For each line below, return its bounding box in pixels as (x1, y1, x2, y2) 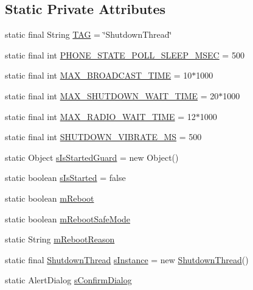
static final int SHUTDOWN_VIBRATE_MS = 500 (5, 130, 202, 143)
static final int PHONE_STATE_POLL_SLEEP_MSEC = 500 (5, 48, 244, 61)
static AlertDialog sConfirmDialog (5, 274, 132, 286)
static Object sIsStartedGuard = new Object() (5, 150, 179, 163)
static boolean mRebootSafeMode (5, 212, 131, 225)
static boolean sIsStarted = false (5, 171, 126, 184)
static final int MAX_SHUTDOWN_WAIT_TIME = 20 (5, 89, 219, 102)
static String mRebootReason (5, 233, 115, 246)
